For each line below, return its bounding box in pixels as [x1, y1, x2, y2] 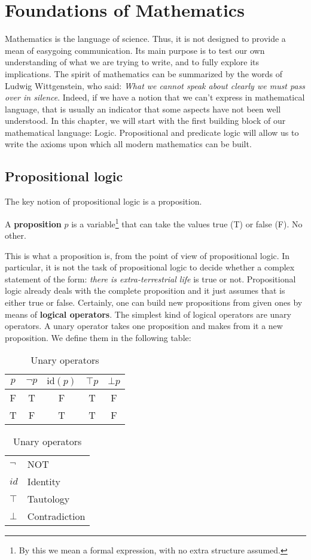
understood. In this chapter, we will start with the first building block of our [5, 114, 286, 127]
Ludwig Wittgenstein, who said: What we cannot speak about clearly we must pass [5, 79, 306, 92]
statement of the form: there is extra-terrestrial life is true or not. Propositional [5, 272, 296, 285]
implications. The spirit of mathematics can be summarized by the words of [5, 67, 283, 80]
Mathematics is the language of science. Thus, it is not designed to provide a [5, 32, 286, 45]
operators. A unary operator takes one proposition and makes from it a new [5, 319, 283, 332]
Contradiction [27, 509, 86, 524]
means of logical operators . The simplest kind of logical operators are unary [5, 308, 291, 320]
